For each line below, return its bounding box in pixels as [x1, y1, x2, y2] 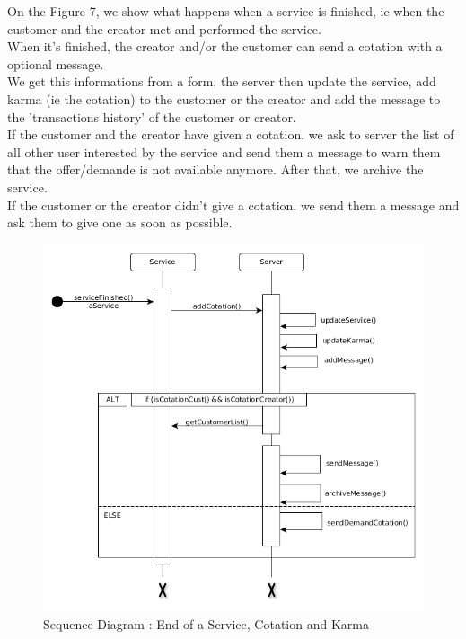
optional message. [7, 54, 104, 73]
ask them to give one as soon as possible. [7, 213, 233, 232]
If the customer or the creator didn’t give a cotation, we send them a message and [7, 195, 460, 214]
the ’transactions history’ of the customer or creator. [7, 107, 296, 126]
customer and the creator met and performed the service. [7, 19, 321, 38]
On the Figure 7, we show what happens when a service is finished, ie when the [7, 2, 444, 20]
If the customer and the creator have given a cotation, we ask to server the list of [7, 125, 454, 144]
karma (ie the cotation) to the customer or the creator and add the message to [7, 89, 441, 108]
